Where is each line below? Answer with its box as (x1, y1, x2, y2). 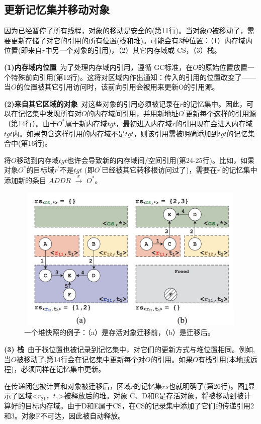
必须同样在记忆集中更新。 (21, 364, 106, 374)
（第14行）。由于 (4, 118, 57, 128)
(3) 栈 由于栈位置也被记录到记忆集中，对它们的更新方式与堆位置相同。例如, (4, 344, 255, 355)
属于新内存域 (65, 118, 108, 128)
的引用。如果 (150, 354, 193, 364)
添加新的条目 (4, 175, 46, 185)
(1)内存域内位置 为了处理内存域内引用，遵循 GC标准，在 (4, 61, 193, 72)
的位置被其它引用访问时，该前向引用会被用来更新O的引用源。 (16, 81, 219, 92)
